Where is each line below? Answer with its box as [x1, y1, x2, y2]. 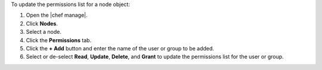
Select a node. [26, 28, 62, 36]
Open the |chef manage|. [26, 12, 88, 19]
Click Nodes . [26, 20, 58, 27]
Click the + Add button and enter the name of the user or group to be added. [26, 44, 215, 52]
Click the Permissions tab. [26, 36, 92, 44]
